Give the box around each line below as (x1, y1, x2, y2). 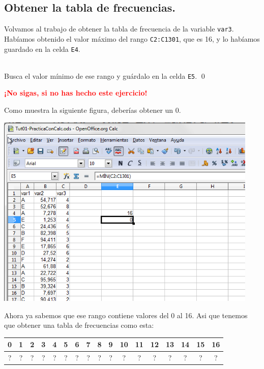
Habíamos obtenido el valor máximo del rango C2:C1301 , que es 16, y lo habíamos (4, 33, 260, 44)
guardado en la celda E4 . (4, 43, 80, 54)
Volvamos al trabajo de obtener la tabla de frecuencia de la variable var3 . (4, 23, 234, 34)
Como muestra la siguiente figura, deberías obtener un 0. (4, 105, 181, 115)
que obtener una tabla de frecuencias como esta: (4, 320, 154, 330)
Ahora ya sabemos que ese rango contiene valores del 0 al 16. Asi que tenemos (4, 310, 248, 320)
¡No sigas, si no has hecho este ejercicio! (4, 87, 148, 98)
